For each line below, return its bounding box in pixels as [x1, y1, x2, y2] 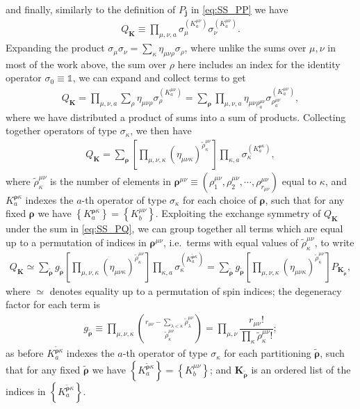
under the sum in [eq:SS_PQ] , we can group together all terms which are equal [6, 221, 343, 236]
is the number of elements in [49, 173, 171, 188]
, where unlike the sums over [184, 40, 306, 55]
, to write [314, 235, 354, 250]
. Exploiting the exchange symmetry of [155, 206, 321, 220]
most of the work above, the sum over [6, 56, 167, 71]
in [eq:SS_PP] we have [190, 2, 288, 16]
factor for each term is [6, 297, 100, 312]
